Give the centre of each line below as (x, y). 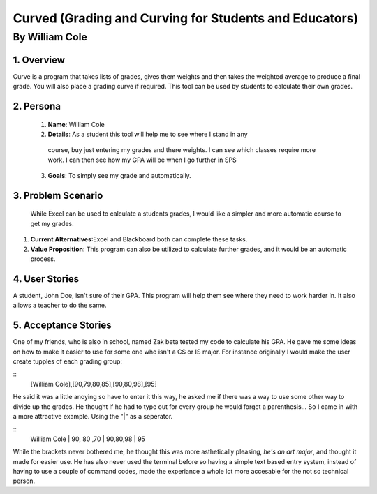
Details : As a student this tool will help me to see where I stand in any (148, 134)
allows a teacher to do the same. (60, 305)
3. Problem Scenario (58, 195)
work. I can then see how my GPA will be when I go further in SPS (142, 160)
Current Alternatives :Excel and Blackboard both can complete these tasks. (139, 239)
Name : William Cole (76, 124)
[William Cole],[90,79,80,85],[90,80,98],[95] (94, 384)
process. (43, 259)
